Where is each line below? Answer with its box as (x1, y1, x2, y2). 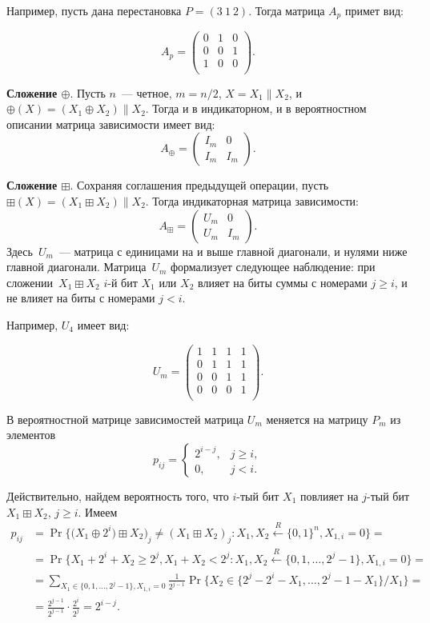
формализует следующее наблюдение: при (170, 258, 376, 275)
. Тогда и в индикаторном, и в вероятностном (145, 100, 367, 117)
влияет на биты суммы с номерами (197, 274, 368, 290)
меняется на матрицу (266, 410, 368, 427)
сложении (6, 274, 54, 290)
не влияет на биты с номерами (6, 290, 155, 306)
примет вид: (344, 2, 404, 18)
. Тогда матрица (248, 2, 325, 18)
